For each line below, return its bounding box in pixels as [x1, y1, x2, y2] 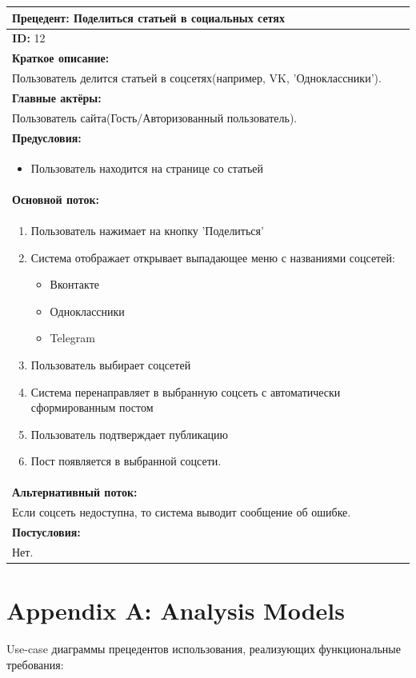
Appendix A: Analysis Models [6, 594, 345, 627]
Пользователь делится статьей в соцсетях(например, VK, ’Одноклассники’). [12, 70, 382, 86]
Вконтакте [50, 276, 99, 293]
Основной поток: [12, 191, 99, 208]
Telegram [50, 329, 96, 346]
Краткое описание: [12, 50, 110, 66]
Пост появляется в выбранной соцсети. [30, 453, 222, 469]
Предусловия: [12, 129, 82, 146]
